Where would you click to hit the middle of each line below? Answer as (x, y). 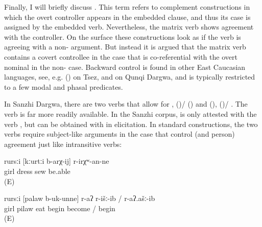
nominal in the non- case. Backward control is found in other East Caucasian (125, 67)
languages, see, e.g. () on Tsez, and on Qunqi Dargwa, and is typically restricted (130, 77)
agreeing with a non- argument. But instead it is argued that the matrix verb (125, 47)
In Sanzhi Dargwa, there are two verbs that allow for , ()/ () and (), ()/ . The (126, 104)
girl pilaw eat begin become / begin (60, 208)
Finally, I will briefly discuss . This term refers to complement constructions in (127, 7)
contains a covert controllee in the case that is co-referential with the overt (121, 56)
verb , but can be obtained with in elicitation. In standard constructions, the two (131, 124)
